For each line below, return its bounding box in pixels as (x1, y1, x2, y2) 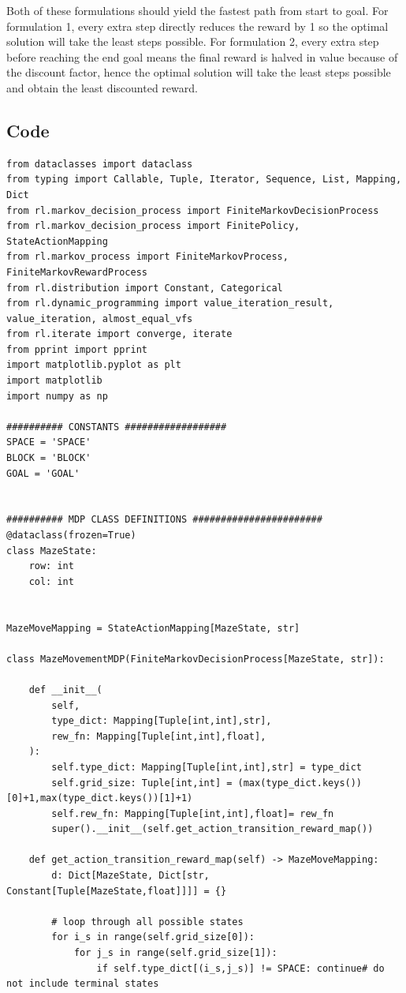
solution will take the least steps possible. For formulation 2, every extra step (6, 33, 379, 50)
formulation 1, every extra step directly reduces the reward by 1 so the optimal (6, 17, 389, 34)
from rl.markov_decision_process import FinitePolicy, (6, 220, 300, 232)
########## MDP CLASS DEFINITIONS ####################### (6, 514, 322, 526)
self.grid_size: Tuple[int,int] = (51, 777, 233, 789)
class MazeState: (6, 545, 97, 556)
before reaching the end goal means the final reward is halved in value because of (6, 48, 398, 65)
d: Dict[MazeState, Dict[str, (51, 870, 210, 882)
